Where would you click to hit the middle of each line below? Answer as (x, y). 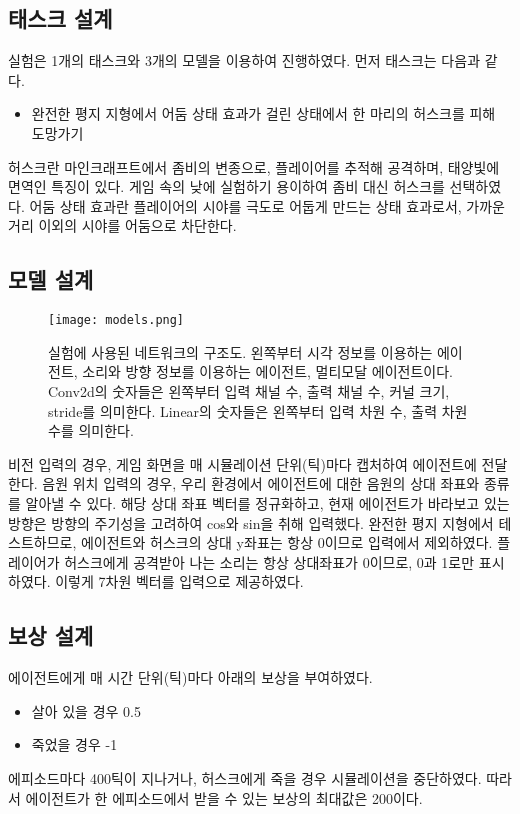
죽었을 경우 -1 (74, 744)
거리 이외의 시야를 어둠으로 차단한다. (122, 225)
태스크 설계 (60, 18)
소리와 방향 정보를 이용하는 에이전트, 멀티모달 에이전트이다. (267, 371)
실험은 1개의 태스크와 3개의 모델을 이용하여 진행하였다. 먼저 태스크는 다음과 (244, 60)
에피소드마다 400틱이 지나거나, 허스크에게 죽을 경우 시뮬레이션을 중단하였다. (245, 777)
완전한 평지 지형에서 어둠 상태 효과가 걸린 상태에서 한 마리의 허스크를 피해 (263, 113)
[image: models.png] (116, 320)
